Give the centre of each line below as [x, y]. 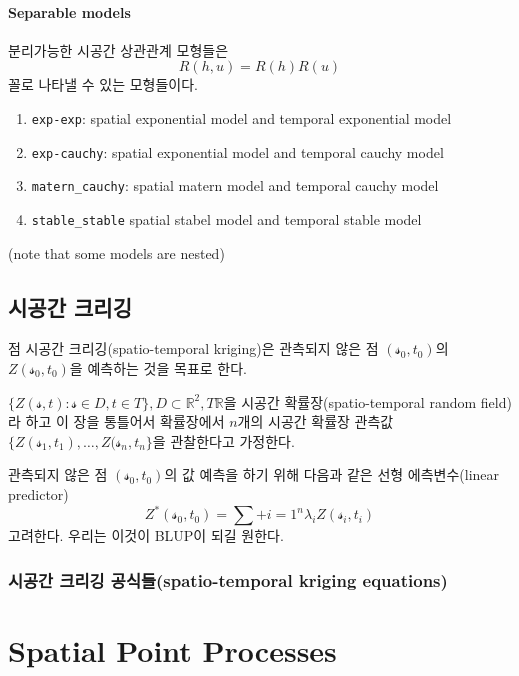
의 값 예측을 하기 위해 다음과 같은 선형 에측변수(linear [332, 474]
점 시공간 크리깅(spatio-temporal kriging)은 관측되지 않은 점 [193, 348]
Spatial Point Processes [172, 649]
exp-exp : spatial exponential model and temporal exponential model [241, 117]
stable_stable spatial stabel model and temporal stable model [226, 218]
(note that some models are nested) [116, 252]
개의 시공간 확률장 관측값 [315, 421]
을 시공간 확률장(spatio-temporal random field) [367, 401]
